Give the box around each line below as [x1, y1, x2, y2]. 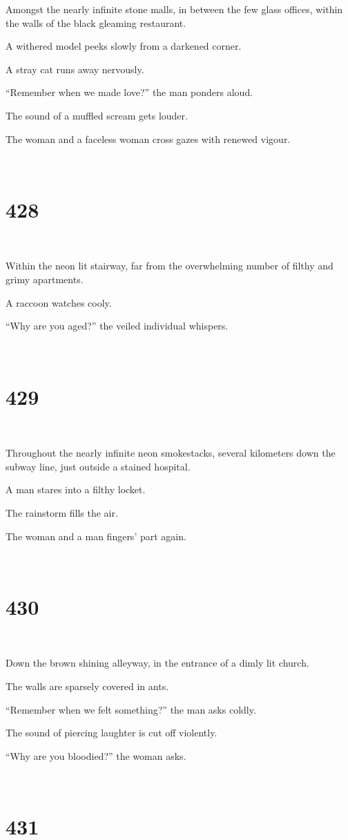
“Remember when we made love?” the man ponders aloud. [6, 85, 253, 99]
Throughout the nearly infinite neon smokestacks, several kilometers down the [6, 446, 336, 460]
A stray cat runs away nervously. [6, 61, 144, 76]
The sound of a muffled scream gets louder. [6, 108, 188, 122]
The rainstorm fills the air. [6, 505, 118, 519]
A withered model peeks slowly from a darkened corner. [6, 39, 242, 53]
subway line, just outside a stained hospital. [6, 459, 191, 473]
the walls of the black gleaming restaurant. [6, 15, 186, 30]
